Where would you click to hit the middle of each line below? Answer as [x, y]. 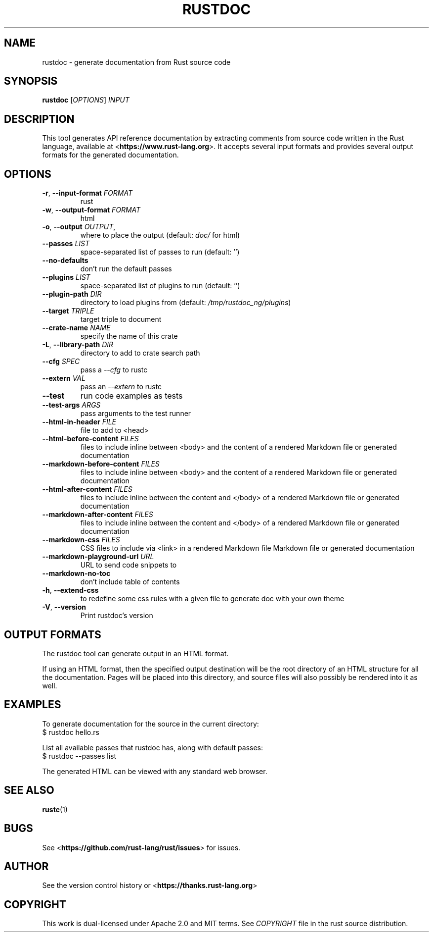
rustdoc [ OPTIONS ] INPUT [86, 100]
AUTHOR [26, 866]
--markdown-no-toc [76, 573]
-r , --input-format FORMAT [87, 193]
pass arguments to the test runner [136, 414]
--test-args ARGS [71, 405]
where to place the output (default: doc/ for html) [160, 235]
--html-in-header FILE [79, 422]
